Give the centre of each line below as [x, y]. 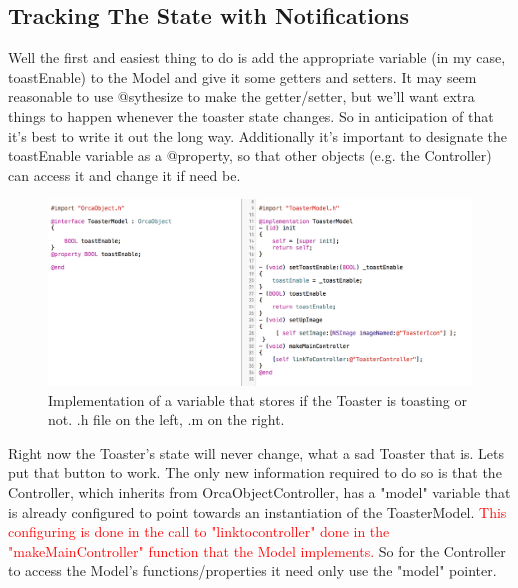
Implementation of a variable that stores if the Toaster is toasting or [257, 399]
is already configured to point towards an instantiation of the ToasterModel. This [257, 511]
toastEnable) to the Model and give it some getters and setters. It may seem [242, 76]
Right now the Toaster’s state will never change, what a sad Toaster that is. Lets [256, 452]
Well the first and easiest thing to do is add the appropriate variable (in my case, [257, 57]
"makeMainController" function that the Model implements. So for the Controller [257, 550]
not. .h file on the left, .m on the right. [166, 419]
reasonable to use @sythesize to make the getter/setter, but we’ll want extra [241, 96]
